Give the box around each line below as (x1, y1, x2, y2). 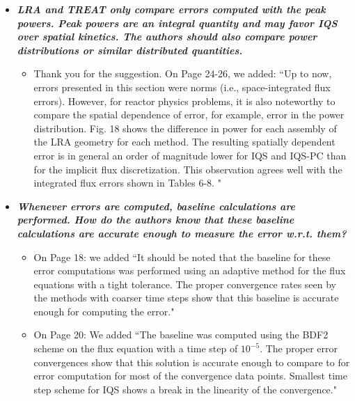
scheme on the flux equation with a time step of (33, 341, 238, 356)
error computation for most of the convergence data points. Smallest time (33, 368, 347, 383)
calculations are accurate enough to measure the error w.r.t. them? (17, 226, 347, 240)
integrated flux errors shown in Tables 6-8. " (33, 175, 221, 190)
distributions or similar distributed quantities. (17, 42, 243, 57)
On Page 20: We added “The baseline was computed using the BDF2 (33, 327, 329, 342)
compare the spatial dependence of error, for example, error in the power (33, 107, 345, 122)
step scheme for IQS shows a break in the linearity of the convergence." (33, 382, 337, 396)
